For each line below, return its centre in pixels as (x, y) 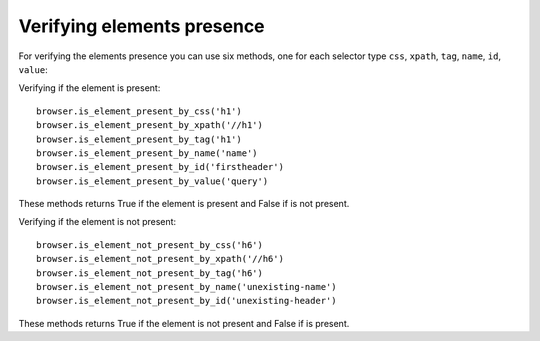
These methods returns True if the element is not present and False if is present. (184, 323)
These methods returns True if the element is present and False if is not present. (184, 204)
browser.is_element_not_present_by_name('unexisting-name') (186, 287)
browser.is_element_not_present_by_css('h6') (150, 244)
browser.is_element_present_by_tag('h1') (139, 139)
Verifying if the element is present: (89, 88)
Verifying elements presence (141, 26)
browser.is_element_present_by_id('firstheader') (160, 167)
